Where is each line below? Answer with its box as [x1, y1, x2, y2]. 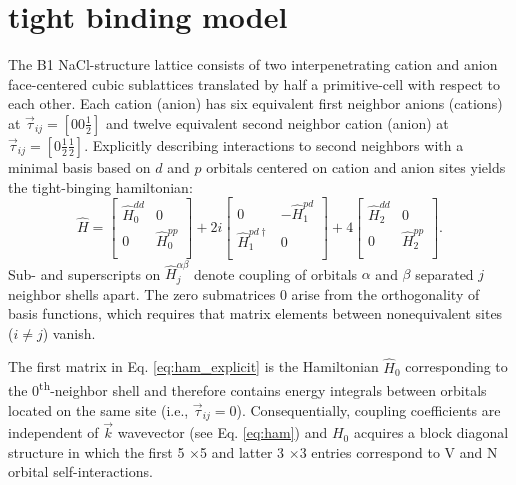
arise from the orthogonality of [291, 283, 480, 304]
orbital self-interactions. [8, 461, 153, 482]
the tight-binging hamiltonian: [8, 176, 193, 197]
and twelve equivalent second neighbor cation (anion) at [105, 112, 449, 133]
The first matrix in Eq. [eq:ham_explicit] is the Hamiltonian [8, 356, 379, 377]
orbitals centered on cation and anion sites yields [206, 156, 506, 177]
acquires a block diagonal [353, 422, 509, 443]
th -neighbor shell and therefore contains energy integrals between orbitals [39, 377, 487, 400]
